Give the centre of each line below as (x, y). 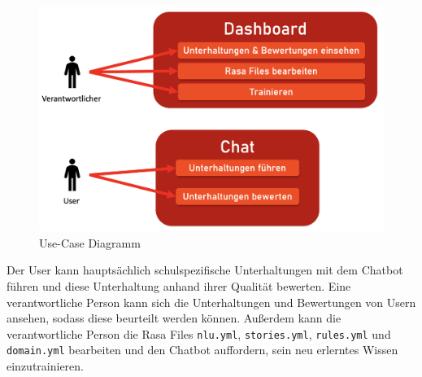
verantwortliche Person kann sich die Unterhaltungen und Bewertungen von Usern (211, 302)
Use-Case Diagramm (90, 242)
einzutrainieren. (45, 366)
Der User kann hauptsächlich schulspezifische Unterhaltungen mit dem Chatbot (205, 270)
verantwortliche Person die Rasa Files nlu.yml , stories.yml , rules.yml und (199, 333)
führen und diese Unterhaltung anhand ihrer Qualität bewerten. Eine (179, 285)
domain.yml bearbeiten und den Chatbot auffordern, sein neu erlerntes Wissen (202, 350)
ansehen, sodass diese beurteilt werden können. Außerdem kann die (174, 318)
